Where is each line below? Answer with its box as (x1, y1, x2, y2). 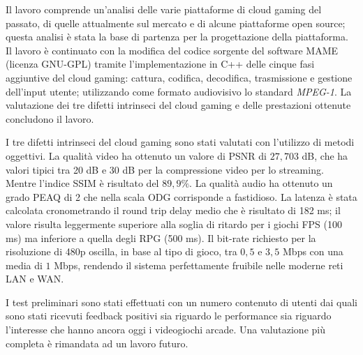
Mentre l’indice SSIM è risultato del (6, 176, 159, 190)
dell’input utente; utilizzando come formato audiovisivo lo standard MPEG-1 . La (6, 84, 352, 98)
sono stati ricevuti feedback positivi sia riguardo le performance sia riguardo (6, 308, 332, 323)
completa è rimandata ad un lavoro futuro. (6, 335, 188, 350)
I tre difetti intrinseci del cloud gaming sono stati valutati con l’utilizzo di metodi (6, 135, 355, 149)
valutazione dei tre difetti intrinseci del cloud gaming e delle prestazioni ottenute (6, 98, 351, 112)
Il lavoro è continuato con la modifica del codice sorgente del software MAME (6, 43, 339, 57)
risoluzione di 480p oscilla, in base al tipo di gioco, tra (6, 244, 237, 259)
